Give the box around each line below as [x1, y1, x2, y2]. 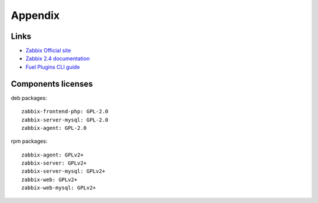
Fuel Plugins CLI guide [25, 63, 80, 70]
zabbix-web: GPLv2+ [21, 176, 78, 183]
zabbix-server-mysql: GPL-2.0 [21, 116, 109, 123]
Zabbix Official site [25, 47, 71, 54]
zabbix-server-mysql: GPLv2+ [21, 168, 105, 175]
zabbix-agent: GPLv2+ [21, 151, 84, 158]
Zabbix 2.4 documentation [25, 55, 90, 62]
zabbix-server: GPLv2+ [21, 160, 87, 166]
